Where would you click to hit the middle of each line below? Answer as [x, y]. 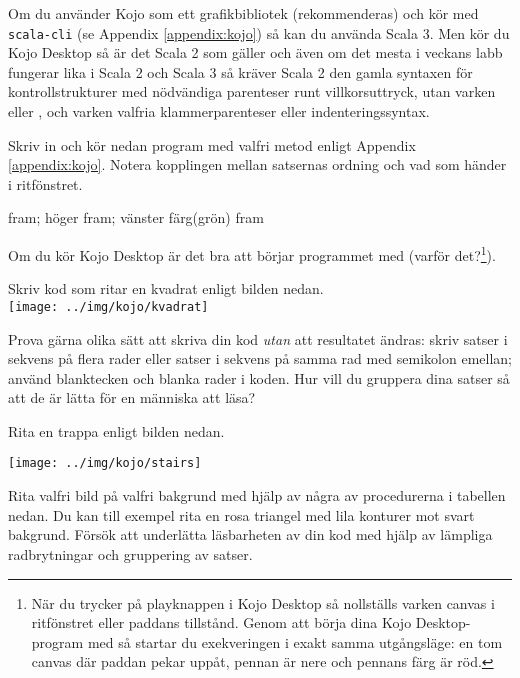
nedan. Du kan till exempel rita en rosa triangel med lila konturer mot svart [241, 514]
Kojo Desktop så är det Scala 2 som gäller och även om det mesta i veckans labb [255, 52]
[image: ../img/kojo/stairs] [105, 463]
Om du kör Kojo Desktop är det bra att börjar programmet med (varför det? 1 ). [252, 253]
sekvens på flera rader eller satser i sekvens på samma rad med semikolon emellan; [260, 358]
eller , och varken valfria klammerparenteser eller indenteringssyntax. [219, 111]
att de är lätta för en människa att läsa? [132, 397]
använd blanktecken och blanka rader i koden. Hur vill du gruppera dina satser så [259, 377]
